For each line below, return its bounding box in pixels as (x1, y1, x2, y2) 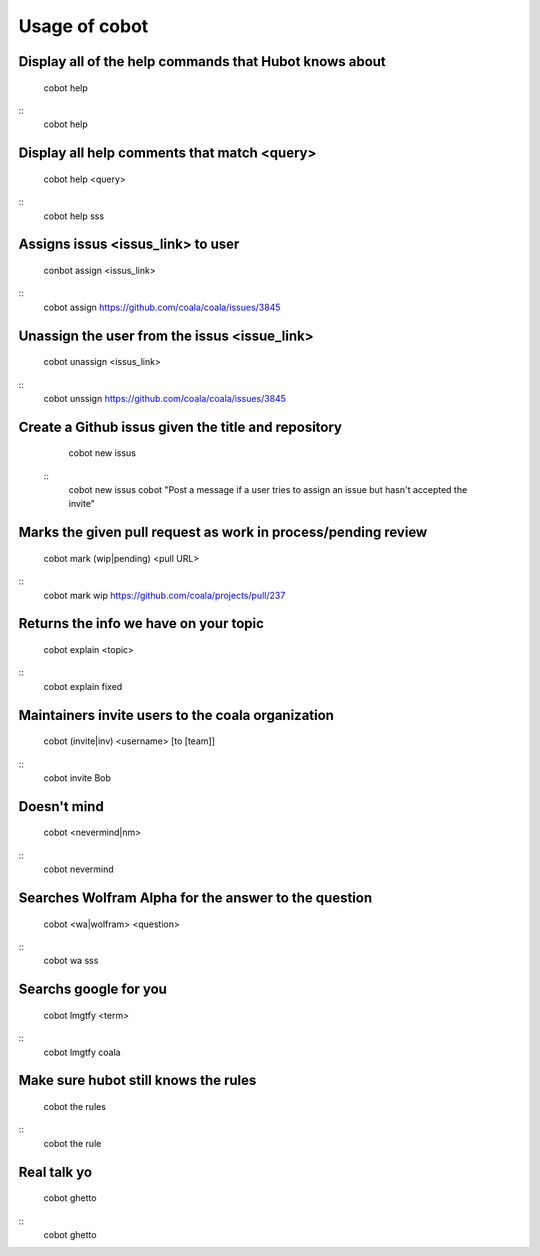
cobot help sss (43, 210, 105, 222)
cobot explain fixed (43, 680, 123, 692)
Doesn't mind (18, 798, 104, 815)
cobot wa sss (43, 955, 99, 967)
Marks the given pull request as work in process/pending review (18, 524, 428, 541)
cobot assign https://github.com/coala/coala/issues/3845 (43, 301, 281, 313)
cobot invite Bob (43, 772, 112, 784)
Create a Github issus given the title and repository (18, 418, 342, 435)
